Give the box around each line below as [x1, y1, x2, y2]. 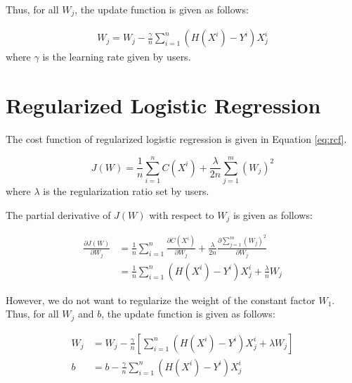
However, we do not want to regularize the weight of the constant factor [6, 292, 315, 307]
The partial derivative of [6, 207, 111, 222]
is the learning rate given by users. [42, 49, 191, 64]
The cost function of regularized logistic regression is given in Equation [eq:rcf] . [6, 132, 347, 146]
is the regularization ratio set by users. [43, 183, 209, 198]
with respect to [149, 207, 214, 222]
